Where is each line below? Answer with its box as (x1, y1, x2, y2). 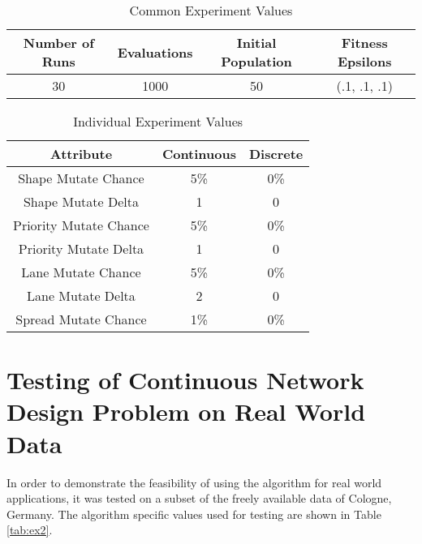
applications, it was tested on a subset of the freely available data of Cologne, (6, 490, 392, 507)
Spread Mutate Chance (15, 310, 147, 328)
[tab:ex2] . (6, 521, 53, 538)
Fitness (341, 33, 388, 52)
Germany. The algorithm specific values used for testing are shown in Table (6, 505, 381, 522)
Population (221, 52, 292, 71)
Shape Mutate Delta (23, 192, 139, 211)
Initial (236, 33, 277, 52)
